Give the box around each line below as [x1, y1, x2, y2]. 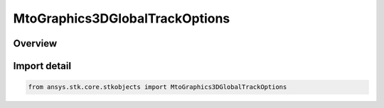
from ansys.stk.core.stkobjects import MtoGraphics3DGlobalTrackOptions [28, 83, 287, 91]
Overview [13, 37, 58, 49]
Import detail [13, 60, 71, 72]
